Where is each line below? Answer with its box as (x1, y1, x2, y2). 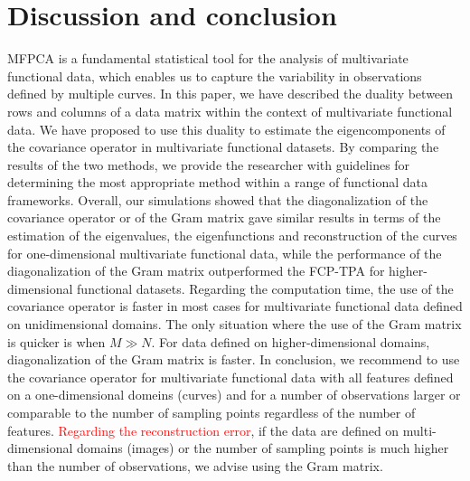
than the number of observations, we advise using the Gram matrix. (7, 456, 383, 475)
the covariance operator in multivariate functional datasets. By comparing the (7, 137, 439, 156)
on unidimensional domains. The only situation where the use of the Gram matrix (7, 315, 462, 334)
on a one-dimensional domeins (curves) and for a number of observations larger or (7, 385, 461, 404)
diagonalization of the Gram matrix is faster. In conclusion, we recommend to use (7, 350, 460, 369)
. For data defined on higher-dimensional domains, (151, 332, 430, 351)
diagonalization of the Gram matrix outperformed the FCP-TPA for (7, 261, 385, 280)
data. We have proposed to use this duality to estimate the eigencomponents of (7, 119, 446, 138)
